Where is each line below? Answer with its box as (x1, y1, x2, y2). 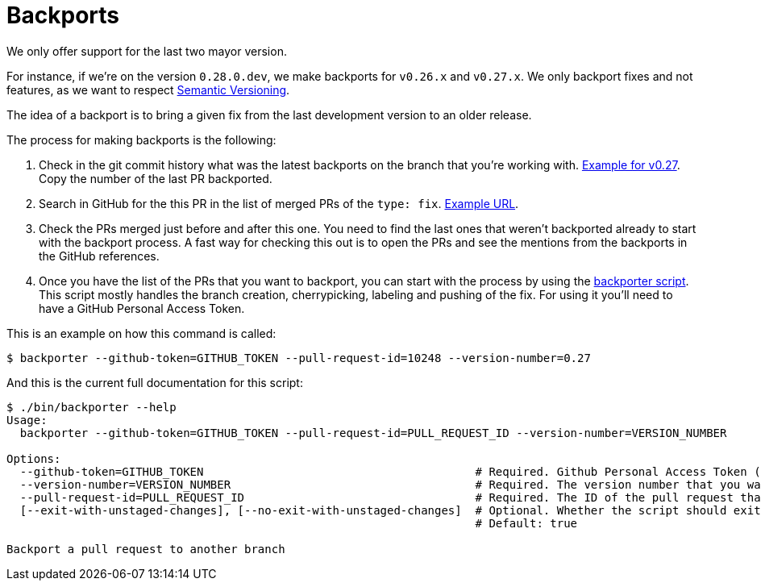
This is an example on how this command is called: (6, 326, 277, 340)
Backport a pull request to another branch (6, 542, 285, 556)
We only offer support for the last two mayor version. (6, 44, 287, 58)
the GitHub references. (39, 248, 160, 263)
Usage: (6, 413, 48, 427)
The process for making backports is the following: (6, 132, 277, 147)
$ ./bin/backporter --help (6, 400, 177, 414)
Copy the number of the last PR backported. (39, 171, 272, 185)
